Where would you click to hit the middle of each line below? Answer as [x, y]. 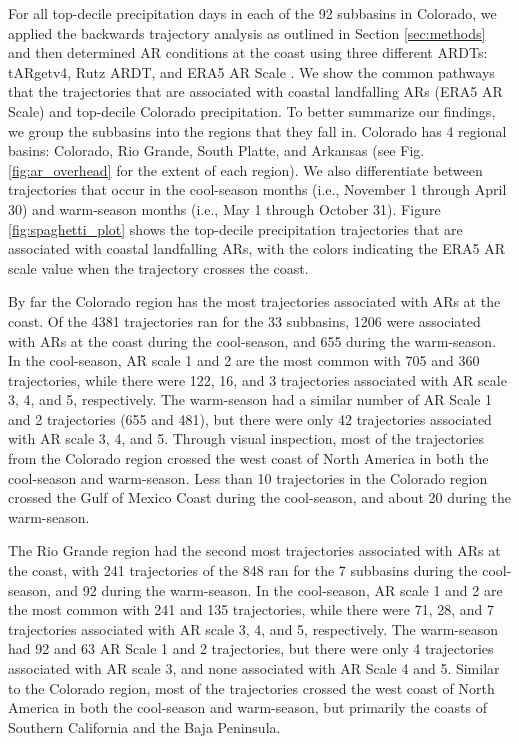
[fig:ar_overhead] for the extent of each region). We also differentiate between [245, 169]
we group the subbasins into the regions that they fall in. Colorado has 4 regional [257, 130]
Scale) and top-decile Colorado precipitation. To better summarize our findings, [252, 110]
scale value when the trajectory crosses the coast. [158, 267]
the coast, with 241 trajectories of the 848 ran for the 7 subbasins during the [243, 570]
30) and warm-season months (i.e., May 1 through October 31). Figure [224, 208]
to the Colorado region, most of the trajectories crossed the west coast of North [251, 687]
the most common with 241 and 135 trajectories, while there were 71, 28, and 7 [251, 609]
